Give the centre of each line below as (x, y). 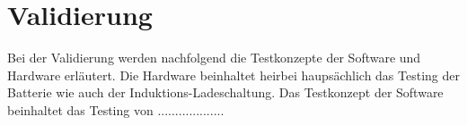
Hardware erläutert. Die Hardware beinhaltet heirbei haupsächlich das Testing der (233, 75)
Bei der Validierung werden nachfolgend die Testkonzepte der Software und (214, 58)
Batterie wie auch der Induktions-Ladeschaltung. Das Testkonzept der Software (225, 92)
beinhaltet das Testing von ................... (116, 109)
